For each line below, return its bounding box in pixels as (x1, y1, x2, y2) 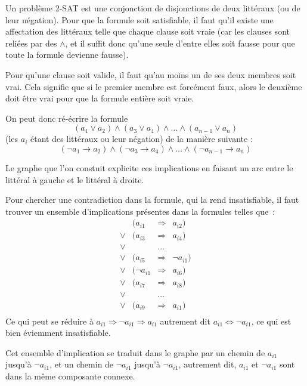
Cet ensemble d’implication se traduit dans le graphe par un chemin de (5, 346, 265, 359)
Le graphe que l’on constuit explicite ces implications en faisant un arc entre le (5, 161, 293, 174)
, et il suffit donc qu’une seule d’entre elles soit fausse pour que (65, 36, 295, 49)
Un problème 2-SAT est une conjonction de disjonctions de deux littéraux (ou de (5, 2, 300, 14)
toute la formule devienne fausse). (5, 48, 129, 61)
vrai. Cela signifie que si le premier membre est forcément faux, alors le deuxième (5, 80, 302, 92)
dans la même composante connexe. (5, 369, 135, 382)
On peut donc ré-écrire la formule (5, 112, 128, 124)
